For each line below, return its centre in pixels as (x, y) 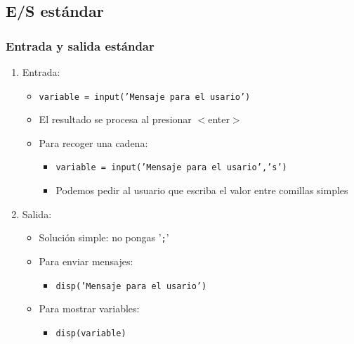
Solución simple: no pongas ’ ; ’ (104, 237)
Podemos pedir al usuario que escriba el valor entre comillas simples (202, 190)
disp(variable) (91, 333)
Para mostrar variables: (89, 308)
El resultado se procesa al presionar (115, 119)
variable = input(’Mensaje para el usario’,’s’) (171, 168)
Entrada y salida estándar (80, 45)
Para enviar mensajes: (86, 261)
